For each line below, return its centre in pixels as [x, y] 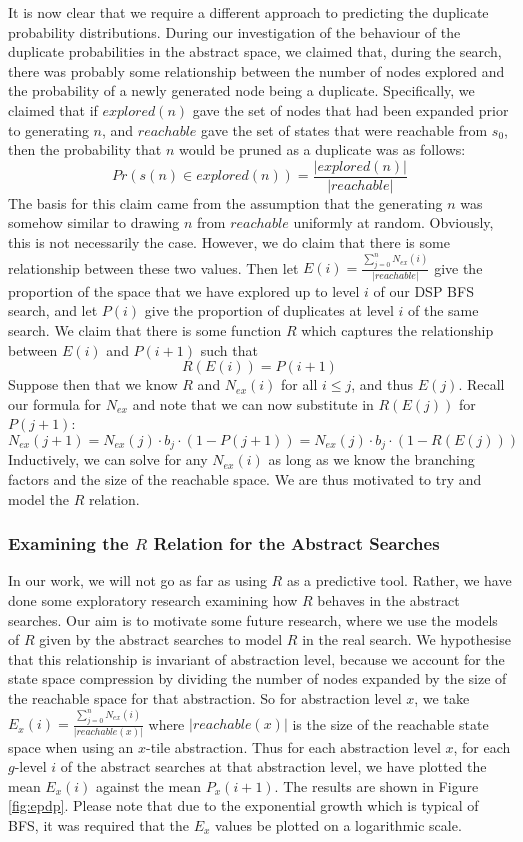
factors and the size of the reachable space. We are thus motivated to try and [245, 478]
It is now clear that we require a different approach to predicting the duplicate [248, 12]
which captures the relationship [397, 329]
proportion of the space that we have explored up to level [184, 290]
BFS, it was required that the [98, 825]
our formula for [55, 403]
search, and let [53, 310]
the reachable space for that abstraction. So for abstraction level [205, 697]
